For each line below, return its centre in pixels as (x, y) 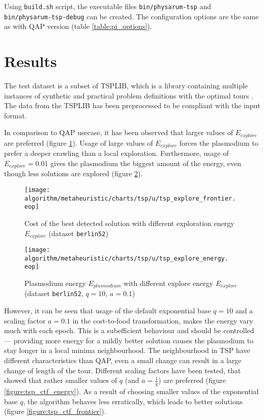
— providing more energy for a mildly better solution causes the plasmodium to (129, 340)
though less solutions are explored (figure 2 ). (74, 173)
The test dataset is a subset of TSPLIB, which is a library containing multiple (126, 86)
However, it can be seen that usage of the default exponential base (108, 311)
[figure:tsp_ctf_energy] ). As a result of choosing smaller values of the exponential (131, 391)
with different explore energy (168, 283)
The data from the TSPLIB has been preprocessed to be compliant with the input (132, 105)
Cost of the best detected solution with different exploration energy (129, 223)
